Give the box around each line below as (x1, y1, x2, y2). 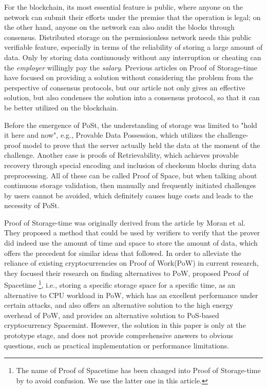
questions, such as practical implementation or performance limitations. (4, 340, 230, 350)
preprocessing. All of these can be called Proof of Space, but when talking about (4, 170, 257, 180)
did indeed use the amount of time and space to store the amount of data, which (4, 237, 258, 248)
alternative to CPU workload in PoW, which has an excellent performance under (4, 289, 258, 300)
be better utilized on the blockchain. (4, 102, 119, 113)
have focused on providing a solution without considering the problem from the (4, 72, 253, 83)
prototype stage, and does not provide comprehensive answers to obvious (4, 330, 233, 341)
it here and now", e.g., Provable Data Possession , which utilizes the (4, 129, 215, 140)
